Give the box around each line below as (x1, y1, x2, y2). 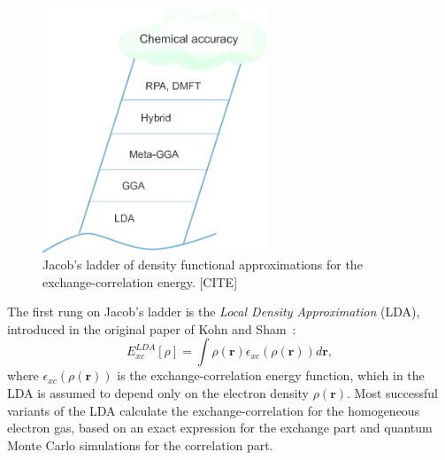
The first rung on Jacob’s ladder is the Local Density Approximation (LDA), (7, 302, 420, 321)
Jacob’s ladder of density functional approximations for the (42, 255, 363, 274)
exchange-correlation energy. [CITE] (42, 272, 238, 291)
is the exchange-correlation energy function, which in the (117, 366, 425, 385)
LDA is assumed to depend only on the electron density (7, 384, 309, 402)
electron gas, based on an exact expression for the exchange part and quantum (7, 418, 433, 437)
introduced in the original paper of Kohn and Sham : (7, 319, 296, 338)
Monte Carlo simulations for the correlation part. (7, 435, 273, 454)
